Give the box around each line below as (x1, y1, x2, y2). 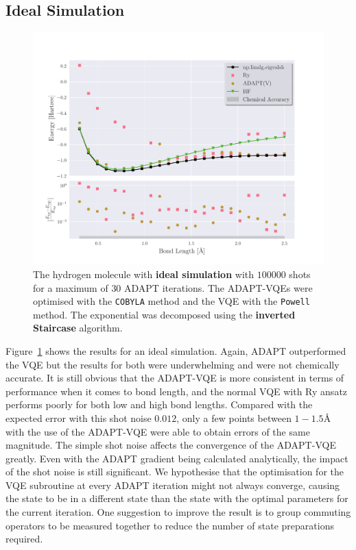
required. (5, 532, 43, 546)
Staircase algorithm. (33, 321, 123, 335)
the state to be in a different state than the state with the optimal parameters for (5, 491, 348, 505)
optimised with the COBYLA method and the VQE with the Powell (33, 294, 310, 308)
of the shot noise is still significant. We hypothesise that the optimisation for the (5, 464, 344, 479)
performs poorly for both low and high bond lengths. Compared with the (5, 397, 313, 412)
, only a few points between (176, 410, 292, 425)
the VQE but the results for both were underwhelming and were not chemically (5, 357, 340, 371)
